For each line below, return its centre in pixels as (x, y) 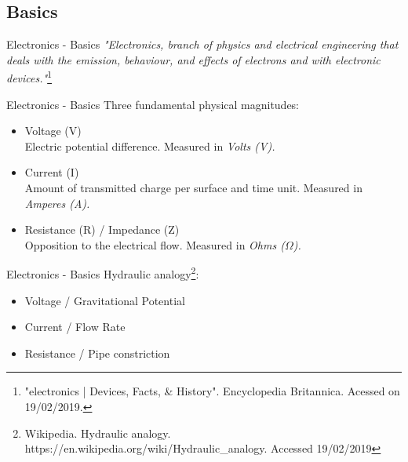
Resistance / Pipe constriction (97, 353)
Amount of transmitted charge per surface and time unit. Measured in (193, 188)
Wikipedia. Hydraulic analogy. (98, 433)
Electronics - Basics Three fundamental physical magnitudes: (153, 104)
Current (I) (52, 172)
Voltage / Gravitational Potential (105, 300)
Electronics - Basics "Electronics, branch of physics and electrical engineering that (202, 44)
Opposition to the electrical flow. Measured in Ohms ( (155, 244)
